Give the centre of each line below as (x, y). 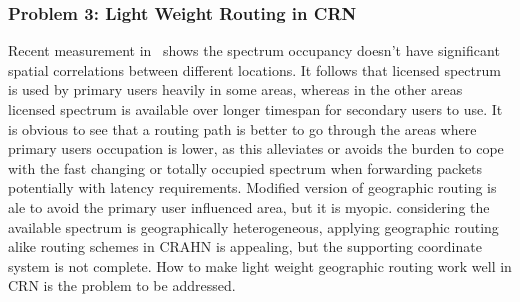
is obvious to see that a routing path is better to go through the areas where (242, 128)
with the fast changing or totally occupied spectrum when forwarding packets (245, 167)
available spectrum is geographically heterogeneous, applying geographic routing (253, 226)
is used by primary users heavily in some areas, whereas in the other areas (235, 89)
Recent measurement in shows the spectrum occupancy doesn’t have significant (254, 50)
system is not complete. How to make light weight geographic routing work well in (260, 265)
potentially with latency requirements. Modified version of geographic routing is (252, 187)
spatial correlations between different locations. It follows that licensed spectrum (254, 69)
